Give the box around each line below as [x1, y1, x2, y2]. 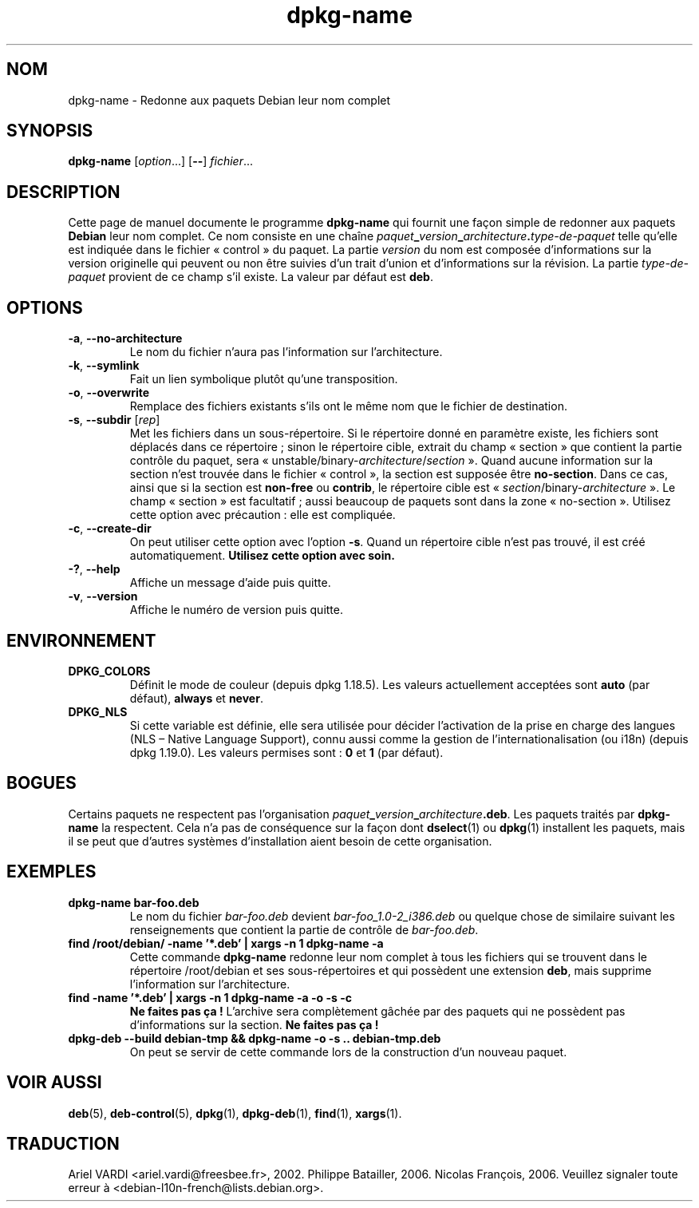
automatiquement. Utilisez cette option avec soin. [129, 549, 395, 563]
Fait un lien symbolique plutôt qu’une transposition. [129, 372, 398, 386]
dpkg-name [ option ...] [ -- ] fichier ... [68, 154, 254, 168]
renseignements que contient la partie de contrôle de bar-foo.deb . [129, 922, 479, 937]
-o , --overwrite [68, 386, 150, 400]
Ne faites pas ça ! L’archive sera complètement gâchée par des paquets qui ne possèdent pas [129, 1004, 626, 1018]
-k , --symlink [68, 358, 140, 373]
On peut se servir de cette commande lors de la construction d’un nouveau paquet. [129, 1044, 567, 1059]
